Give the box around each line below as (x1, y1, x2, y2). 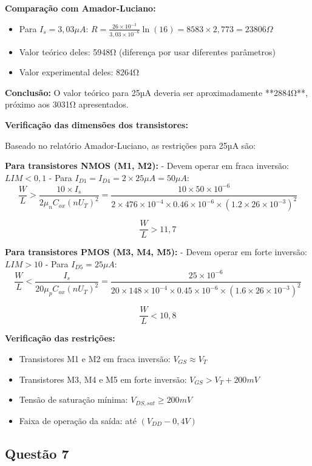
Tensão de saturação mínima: (19, 393, 128, 406)
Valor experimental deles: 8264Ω (19, 66, 140, 78)
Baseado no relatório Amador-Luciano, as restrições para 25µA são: (5, 139, 256, 151)
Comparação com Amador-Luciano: (5, 2, 156, 14)
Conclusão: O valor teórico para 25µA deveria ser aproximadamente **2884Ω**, (5, 86, 308, 98)
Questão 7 (5, 444, 69, 462)
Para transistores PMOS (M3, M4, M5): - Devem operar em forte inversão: (5, 245, 307, 258)
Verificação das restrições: (5, 332, 115, 344)
